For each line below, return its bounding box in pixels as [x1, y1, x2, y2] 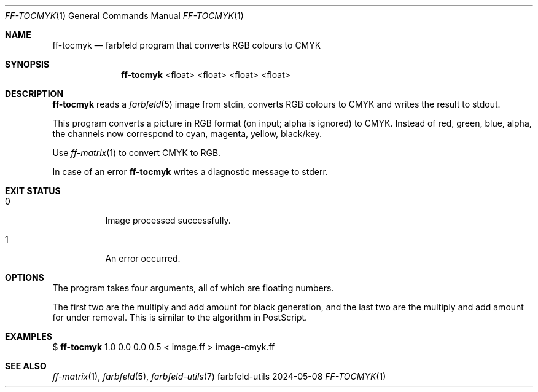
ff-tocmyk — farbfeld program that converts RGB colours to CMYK [52, 40, 321, 50]
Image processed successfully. [105, 215, 231, 225]
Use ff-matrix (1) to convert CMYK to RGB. [52, 147, 221, 158]
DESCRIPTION [5, 88, 64, 99]
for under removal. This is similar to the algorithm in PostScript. [52, 312, 308, 323]
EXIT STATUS [5, 186, 61, 196]
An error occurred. [105, 253, 181, 264]
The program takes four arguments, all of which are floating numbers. [52, 283, 334, 293]
